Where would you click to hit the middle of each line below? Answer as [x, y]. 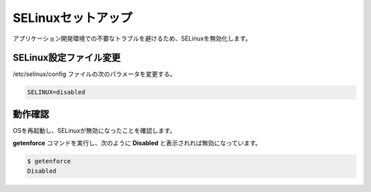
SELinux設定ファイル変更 [67, 58]
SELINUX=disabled [56, 92]
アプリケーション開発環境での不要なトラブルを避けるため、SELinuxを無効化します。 [132, 38]
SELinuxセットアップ [72, 18]
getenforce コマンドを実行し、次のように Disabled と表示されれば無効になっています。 [137, 143]
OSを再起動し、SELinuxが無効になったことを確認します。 [94, 130]
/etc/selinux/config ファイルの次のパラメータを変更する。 [94, 74]
